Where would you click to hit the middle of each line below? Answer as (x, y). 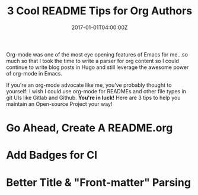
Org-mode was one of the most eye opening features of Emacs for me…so (97, 54)
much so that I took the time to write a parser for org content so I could (92, 61)
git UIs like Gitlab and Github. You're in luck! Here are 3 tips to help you (93, 97)
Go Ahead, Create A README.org (90, 128)
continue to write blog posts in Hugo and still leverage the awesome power (98, 67)
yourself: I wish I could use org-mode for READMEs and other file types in (96, 91)
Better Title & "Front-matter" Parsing (99, 182)
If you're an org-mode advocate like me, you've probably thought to (89, 85)
